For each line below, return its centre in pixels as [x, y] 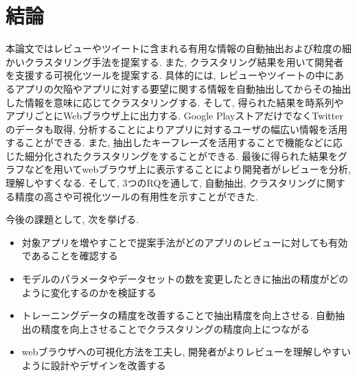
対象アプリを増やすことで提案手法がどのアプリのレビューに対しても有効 [185, 242]
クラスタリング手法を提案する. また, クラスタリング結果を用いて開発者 [184, 61]
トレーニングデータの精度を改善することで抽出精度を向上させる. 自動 [178, 315]
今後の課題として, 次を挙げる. [72, 219]
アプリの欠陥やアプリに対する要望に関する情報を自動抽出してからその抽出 [183, 88]
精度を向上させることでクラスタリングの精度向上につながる [175, 328]
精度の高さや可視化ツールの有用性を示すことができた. [136, 196]
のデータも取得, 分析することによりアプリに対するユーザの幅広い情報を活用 [176, 129]
